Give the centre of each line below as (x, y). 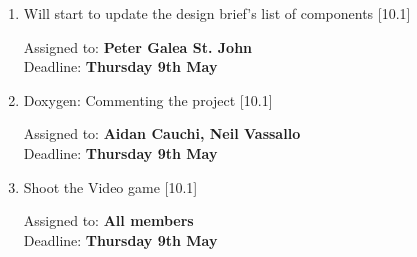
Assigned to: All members (108, 220)
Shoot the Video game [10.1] (110, 186)
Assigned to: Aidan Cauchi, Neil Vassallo (162, 133)
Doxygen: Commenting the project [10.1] (148, 99)
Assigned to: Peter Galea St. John (138, 46)
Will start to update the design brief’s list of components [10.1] (217, 13)
